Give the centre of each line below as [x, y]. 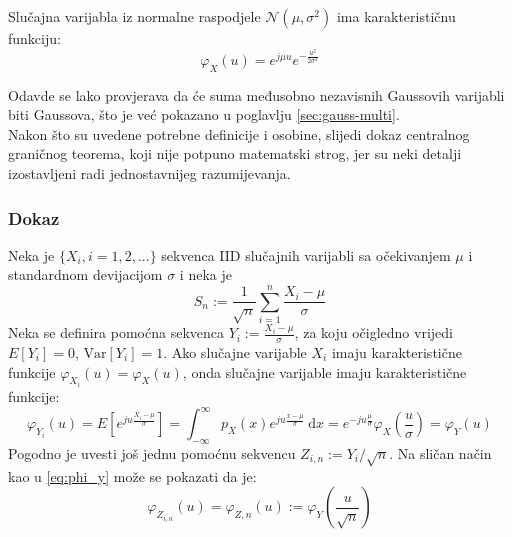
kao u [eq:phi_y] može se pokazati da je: [132, 475]
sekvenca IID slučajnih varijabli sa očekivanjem [306, 254]
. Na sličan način [440, 452]
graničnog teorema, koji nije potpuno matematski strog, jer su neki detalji [235, 153]
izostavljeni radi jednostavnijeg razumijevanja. [149, 173]
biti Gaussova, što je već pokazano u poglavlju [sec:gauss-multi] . [204, 114]
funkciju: [34, 38]
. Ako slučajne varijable [235, 352]
